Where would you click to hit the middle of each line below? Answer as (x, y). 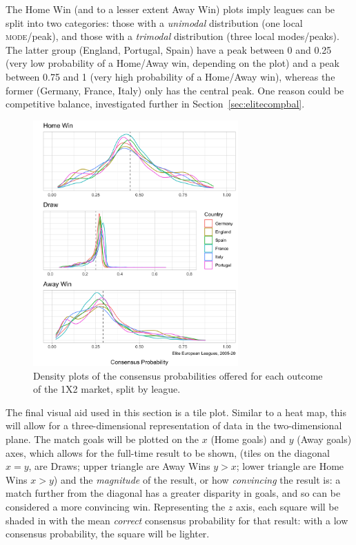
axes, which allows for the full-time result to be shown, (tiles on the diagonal (168, 452)
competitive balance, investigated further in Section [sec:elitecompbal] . (155, 104)
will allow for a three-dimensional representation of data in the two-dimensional (174, 425)
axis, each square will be (287, 506)
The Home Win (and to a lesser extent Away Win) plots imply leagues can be (170, 9)
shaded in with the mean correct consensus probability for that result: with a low (177, 520)
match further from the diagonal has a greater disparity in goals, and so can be (173, 493)
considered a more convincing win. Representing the (116, 506)
